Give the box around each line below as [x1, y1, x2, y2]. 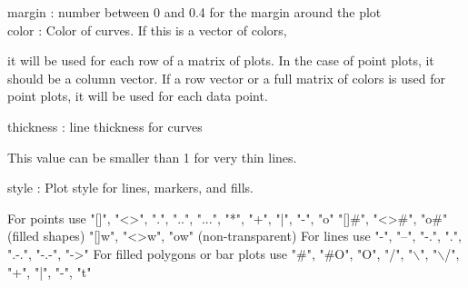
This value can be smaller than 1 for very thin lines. [7, 147, 297, 166]
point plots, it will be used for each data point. [7, 86, 268, 105]
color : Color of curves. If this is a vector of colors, [7, 20, 287, 39]
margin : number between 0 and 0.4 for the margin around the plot [7, 3, 382, 21]
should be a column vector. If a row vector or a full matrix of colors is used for [7, 68, 446, 87]
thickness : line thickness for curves [7, 116, 203, 135]
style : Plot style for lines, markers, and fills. [7, 178, 254, 197]
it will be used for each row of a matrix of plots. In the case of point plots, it [7, 51, 434, 70]
